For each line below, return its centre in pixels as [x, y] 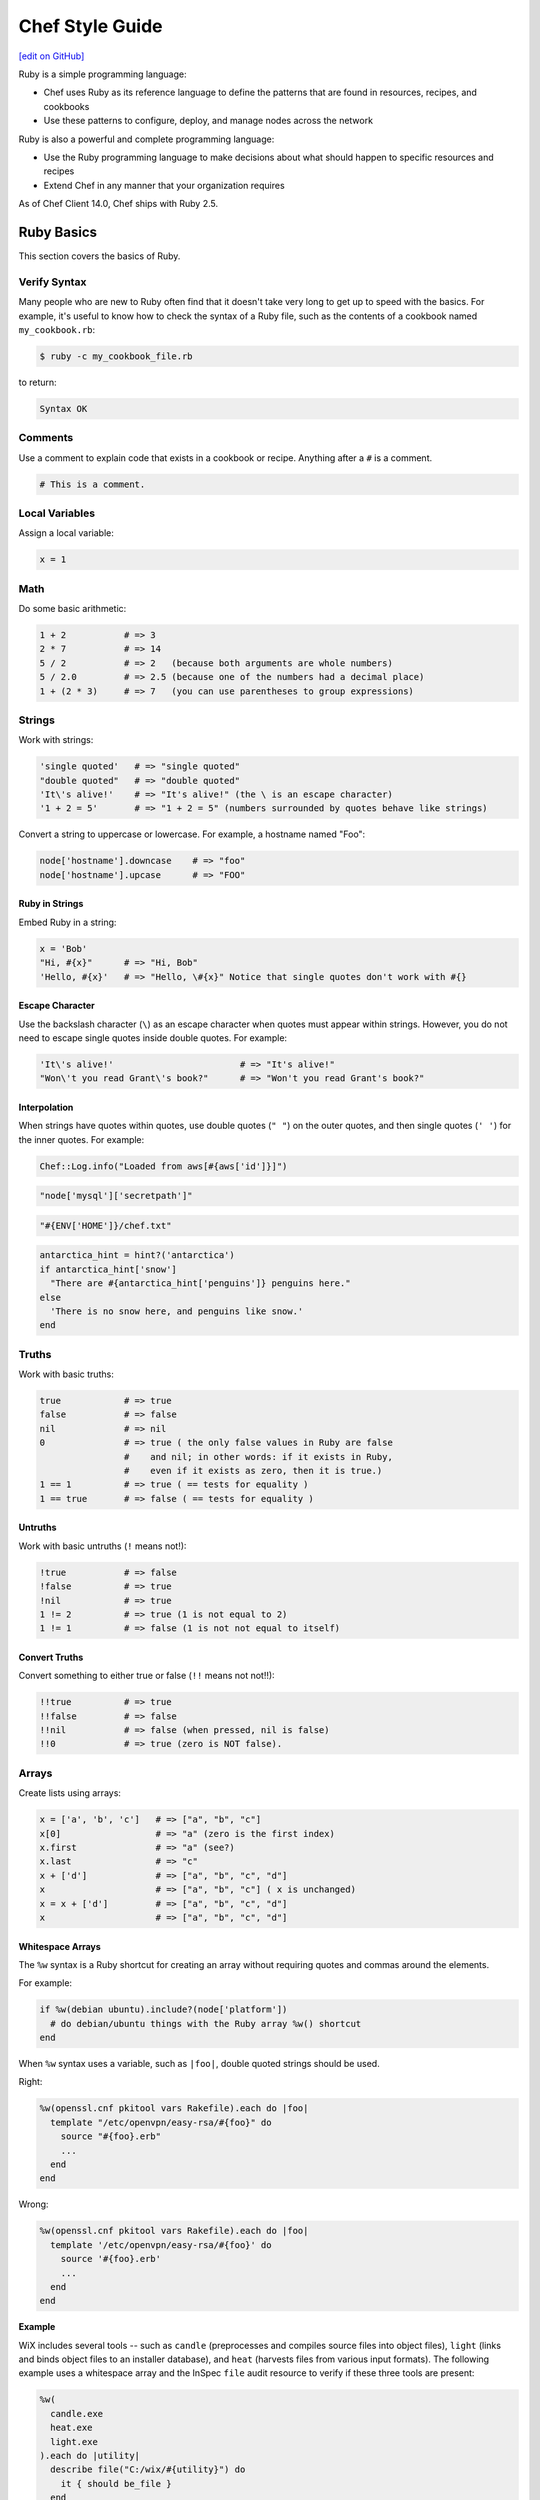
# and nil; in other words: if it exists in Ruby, [258, 1456]
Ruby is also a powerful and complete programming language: [146, 139]
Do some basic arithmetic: [72, 609]
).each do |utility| [89, 2456]
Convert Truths [51, 1657]
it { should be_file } [116, 2483]
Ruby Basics [57, 231]
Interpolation [46, 1107]
